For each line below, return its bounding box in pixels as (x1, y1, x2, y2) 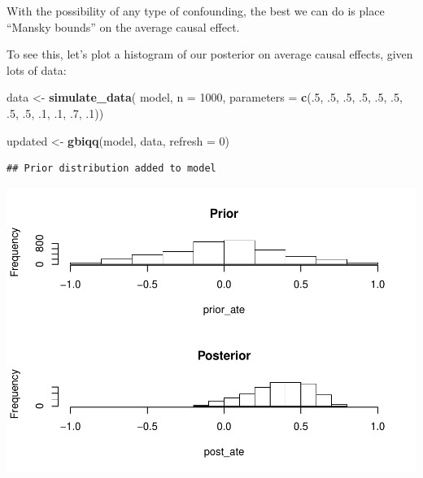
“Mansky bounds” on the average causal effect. (7, 18, 240, 35)
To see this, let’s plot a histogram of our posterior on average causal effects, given (7, 46, 413, 63)
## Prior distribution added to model (7, 163, 216, 175)
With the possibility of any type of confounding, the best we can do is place (7, 2, 385, 19)
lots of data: (7, 61, 67, 78)
